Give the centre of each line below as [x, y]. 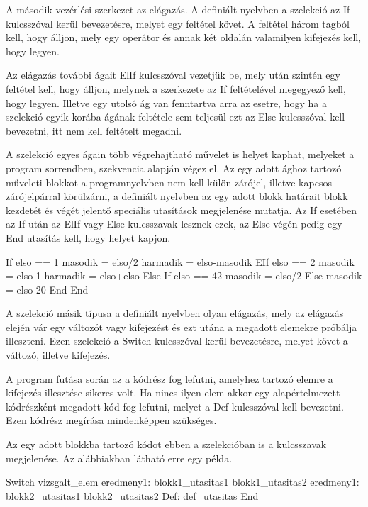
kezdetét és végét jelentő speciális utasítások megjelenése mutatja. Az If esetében [182, 210]
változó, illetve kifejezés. [58, 355]
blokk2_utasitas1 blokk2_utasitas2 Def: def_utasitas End [132, 495]
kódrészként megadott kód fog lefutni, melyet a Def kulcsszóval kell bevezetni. [175, 406]
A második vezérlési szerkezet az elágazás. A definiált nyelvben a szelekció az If [178, 9]
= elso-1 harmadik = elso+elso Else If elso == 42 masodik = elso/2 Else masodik [184, 275]
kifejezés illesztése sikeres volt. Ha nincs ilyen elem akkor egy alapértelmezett [173, 392]
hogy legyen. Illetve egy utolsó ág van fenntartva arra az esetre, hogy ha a [166, 102]
